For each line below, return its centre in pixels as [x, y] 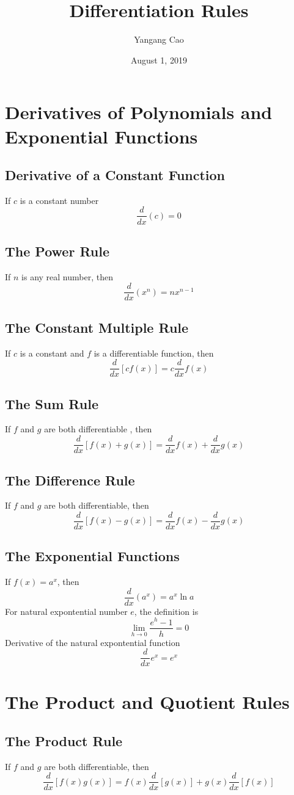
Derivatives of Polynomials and [139, 112]
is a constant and [52, 353]
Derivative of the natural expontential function [93, 642]
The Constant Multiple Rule [97, 327]
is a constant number [59, 200]
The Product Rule [64, 741]
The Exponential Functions [92, 556]
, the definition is [166, 611]
